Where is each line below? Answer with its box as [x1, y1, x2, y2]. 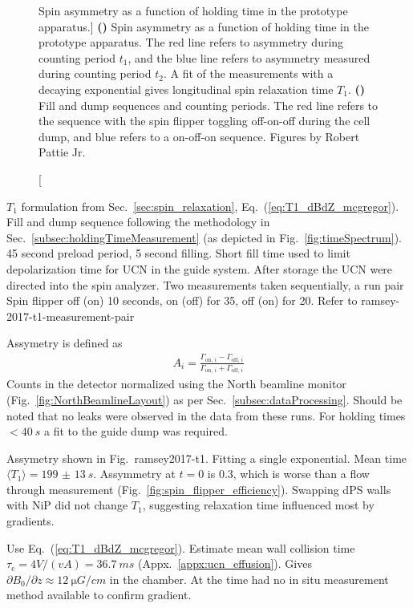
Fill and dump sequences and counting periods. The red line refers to [38, 96, 379, 113]
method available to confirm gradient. [6, 586, 192, 603]
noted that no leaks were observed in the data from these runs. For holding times [6, 407, 406, 424]
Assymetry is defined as [6, 334, 123, 351]
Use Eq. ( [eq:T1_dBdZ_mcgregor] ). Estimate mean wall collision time [6, 539, 355, 556]
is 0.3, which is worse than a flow [207, 465, 370, 482]
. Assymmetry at [93, 465, 176, 482]
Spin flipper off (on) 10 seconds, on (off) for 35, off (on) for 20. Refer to [6, 292, 358, 309]
